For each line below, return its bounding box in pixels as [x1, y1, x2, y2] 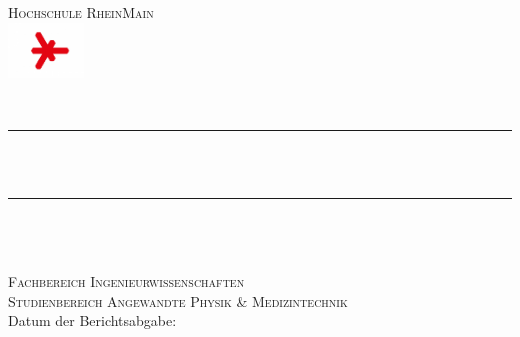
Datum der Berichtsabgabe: [8, 310, 177, 331]
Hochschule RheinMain [8, 2, 154, 22]
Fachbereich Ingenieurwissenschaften [8, 271, 245, 292]
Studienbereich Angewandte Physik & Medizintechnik [8, 290, 348, 311]
